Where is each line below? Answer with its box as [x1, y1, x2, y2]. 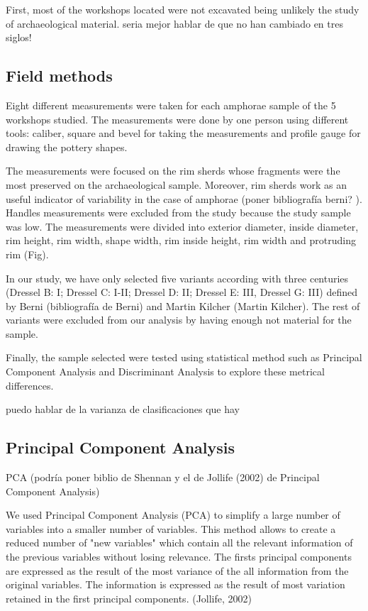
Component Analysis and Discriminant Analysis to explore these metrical [6, 364, 325, 379]
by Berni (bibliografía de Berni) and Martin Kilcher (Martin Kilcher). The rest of [6, 298, 360, 313]
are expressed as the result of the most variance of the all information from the [6, 563, 349, 578]
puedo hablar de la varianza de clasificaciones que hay [6, 402, 240, 417]
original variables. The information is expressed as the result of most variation [6, 577, 345, 592]
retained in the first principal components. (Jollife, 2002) [6, 590, 252, 605]
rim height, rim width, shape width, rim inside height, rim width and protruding [6, 233, 356, 248]
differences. [6, 378, 54, 392]
